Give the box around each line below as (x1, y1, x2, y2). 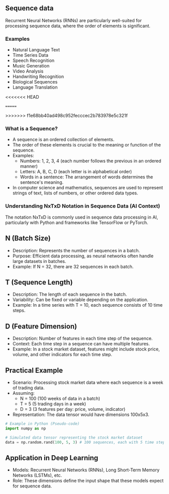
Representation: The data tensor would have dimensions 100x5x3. (12, 411, 149, 417)
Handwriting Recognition (12, 74, 64, 80)
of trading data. (12, 385, 45, 391)
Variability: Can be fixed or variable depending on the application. (12, 297, 148, 303)
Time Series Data (12, 52, 49, 58)
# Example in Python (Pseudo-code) (5, 421, 80, 426)
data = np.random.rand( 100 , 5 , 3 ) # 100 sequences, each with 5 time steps (5, 440, 167, 445)
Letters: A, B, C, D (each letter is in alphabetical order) (20, 169, 132, 175)
